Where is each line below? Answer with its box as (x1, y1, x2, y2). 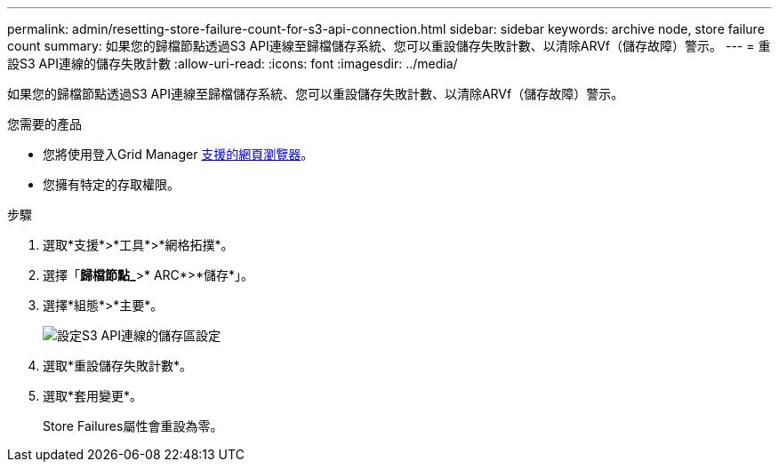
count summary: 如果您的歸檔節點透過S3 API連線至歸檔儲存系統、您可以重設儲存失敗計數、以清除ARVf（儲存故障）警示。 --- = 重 (7, 38, 771, 53)
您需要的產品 (7, 116, 82, 131)
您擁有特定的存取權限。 (43, 177, 180, 192)
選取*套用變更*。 (43, 388, 143, 403)
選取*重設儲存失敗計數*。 (43, 358, 193, 373)
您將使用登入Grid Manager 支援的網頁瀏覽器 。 (43, 147, 314, 162)
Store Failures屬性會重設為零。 (43, 418, 223, 433)
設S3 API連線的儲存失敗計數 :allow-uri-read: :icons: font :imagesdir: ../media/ (7, 56, 458, 71)
